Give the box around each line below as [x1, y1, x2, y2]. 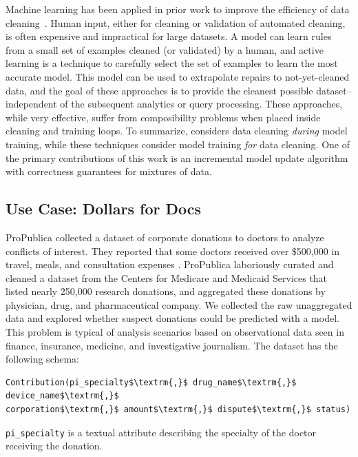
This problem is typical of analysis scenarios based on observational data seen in [6, 325, 344, 339]
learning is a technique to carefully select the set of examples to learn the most [6, 56, 338, 70]
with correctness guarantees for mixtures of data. [6, 164, 212, 179]
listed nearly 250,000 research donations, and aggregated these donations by [6, 284, 326, 298]
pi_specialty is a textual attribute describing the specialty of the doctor [6, 425, 317, 439]
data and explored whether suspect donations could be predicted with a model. [6, 311, 339, 325]
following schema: [6, 352, 80, 366]
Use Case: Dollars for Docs [6, 198, 202, 219]
